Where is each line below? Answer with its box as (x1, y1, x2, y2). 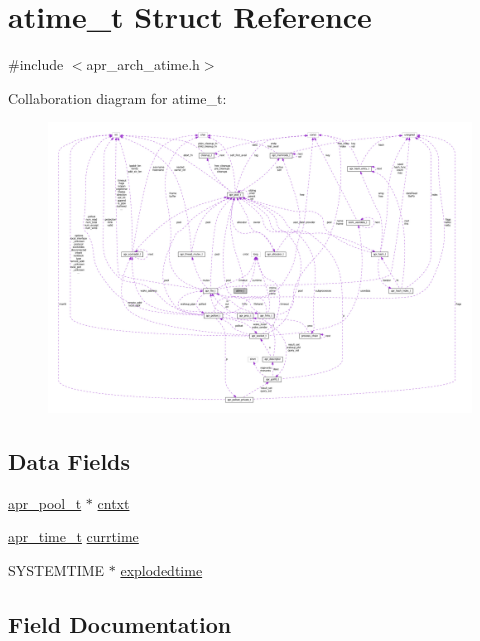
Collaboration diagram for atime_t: (8, 87, 227, 108)
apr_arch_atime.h (86, 54, 200, 75)
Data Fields (8, 445, 131, 476)
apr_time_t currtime (8, 526, 139, 547)
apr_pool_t (8, 492, 82, 513)
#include (8, 54, 64, 75)
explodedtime (120, 559, 203, 580)
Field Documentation (8, 608, 232, 639)
